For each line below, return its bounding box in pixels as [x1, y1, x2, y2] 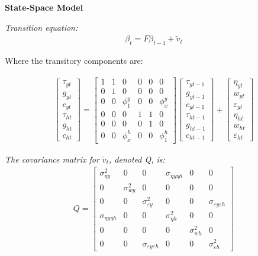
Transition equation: [5, 21, 78, 33]
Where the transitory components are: [5, 54, 143, 67]
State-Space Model [5, 1, 83, 13]
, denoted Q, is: [108, 153, 165, 165]
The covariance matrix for [5, 153, 99, 165]
